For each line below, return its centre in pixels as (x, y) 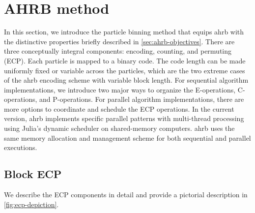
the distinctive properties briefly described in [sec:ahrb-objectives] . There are (119, 41)
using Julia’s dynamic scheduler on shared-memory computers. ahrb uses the (119, 128)
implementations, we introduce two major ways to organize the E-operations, (120, 89)
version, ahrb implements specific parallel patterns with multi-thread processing (124, 118)
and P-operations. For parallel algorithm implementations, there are (142, 99)
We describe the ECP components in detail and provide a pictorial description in (126, 195)
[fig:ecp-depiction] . (31, 204)
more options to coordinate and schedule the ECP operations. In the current (119, 108)
